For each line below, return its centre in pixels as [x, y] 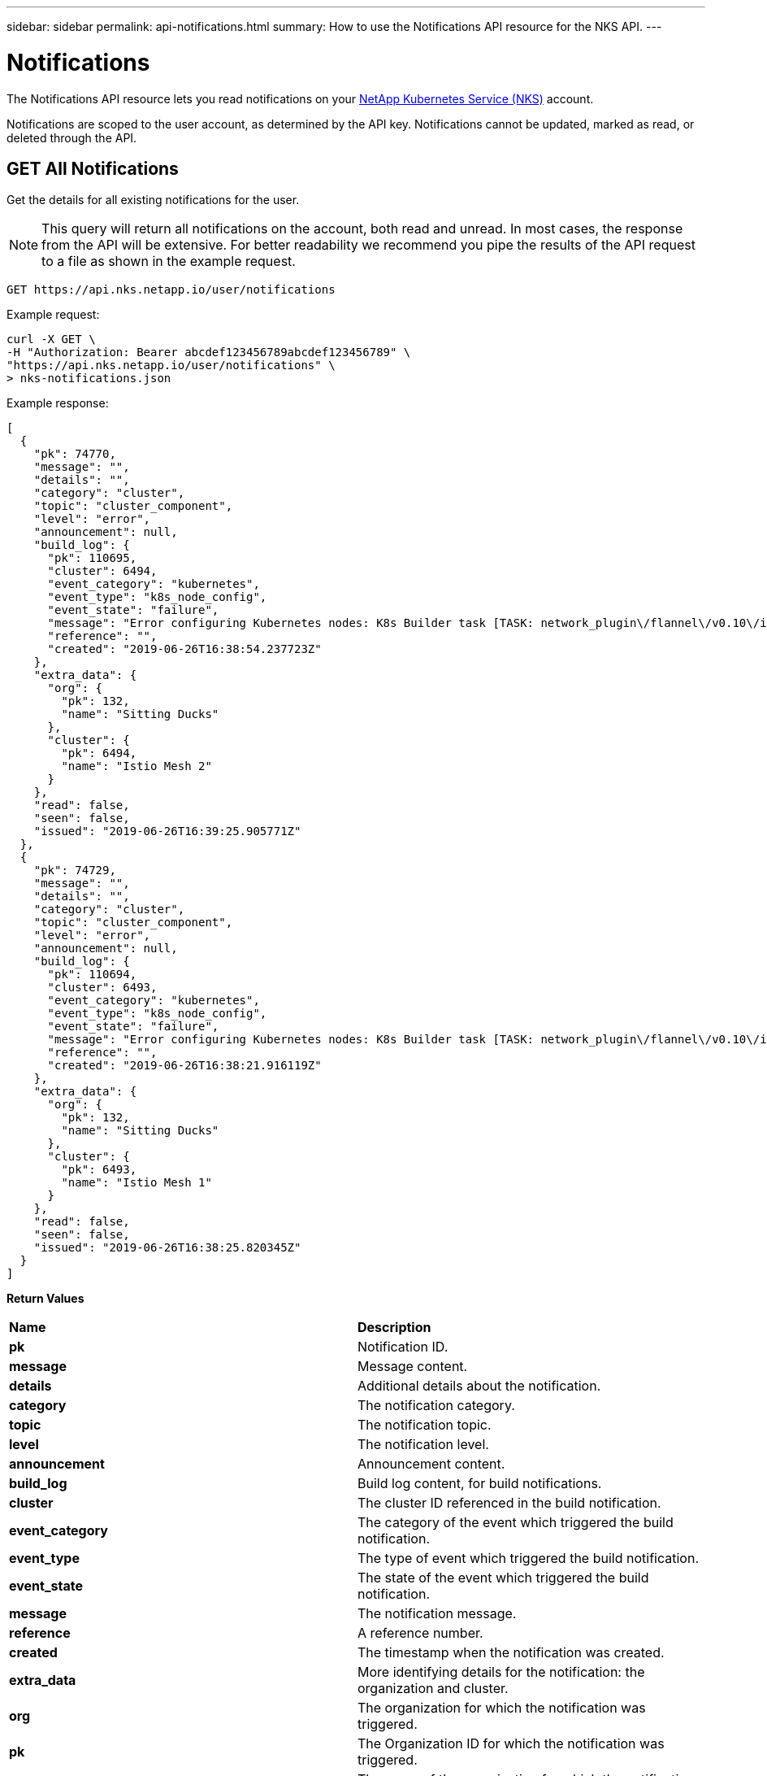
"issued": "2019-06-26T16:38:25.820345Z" [167, 1248]
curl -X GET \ [51, 340]
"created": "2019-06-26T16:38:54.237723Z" [184, 649]
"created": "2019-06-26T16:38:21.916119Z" [184, 1066]
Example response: [58, 403]
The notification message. [437, 1614]
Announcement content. [431, 1464]
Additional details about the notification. [479, 1386]
